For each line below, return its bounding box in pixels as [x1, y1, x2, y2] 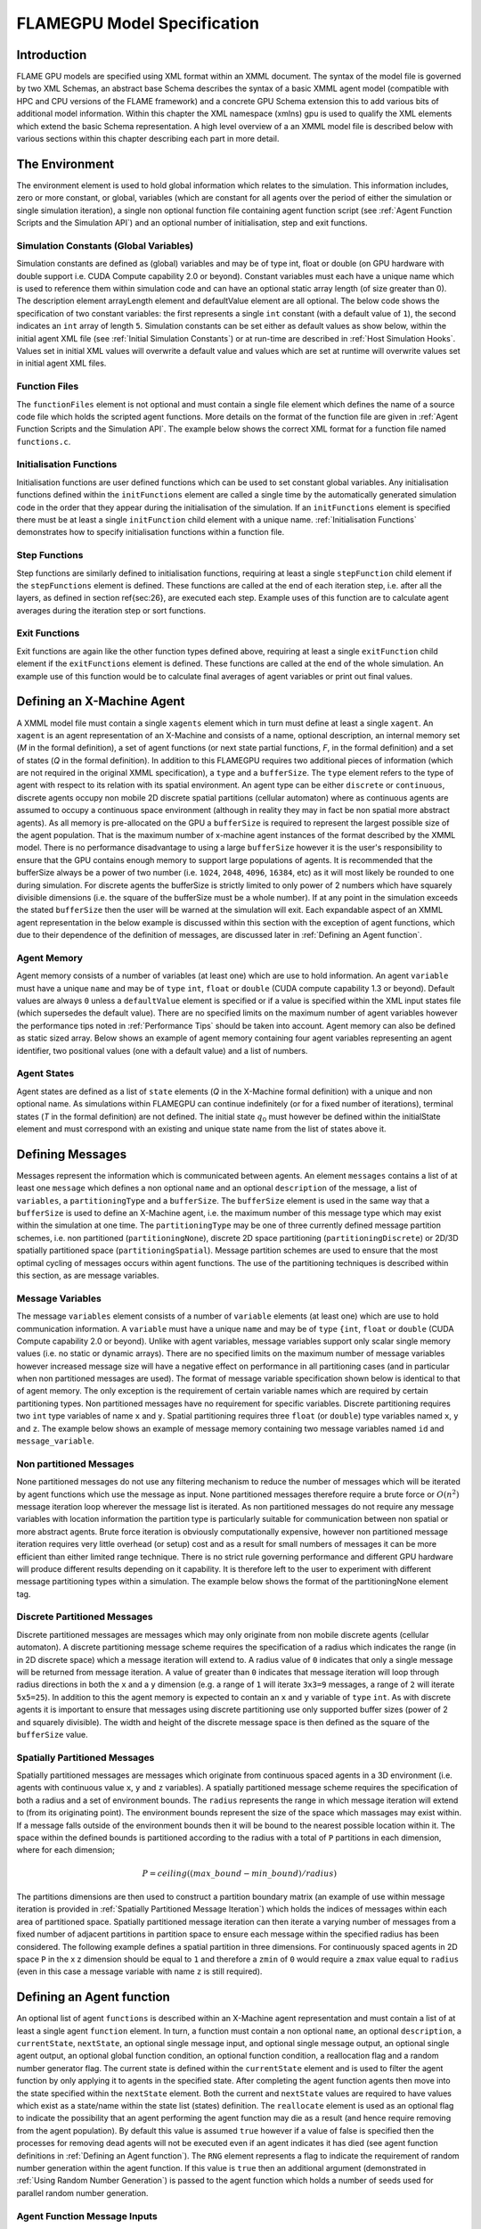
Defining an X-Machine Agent [16, 694, 185, 709]
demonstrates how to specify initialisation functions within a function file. [16, 527, 285, 538]
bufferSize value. [16, 1729, 88, 1740]
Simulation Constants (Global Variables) [16, 239, 194, 251]
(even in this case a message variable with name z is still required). [16, 1966, 263, 1977]
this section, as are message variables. [16, 1270, 159, 1280]
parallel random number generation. [16, 2187, 149, 2198]
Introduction [16, 47, 87, 62]
